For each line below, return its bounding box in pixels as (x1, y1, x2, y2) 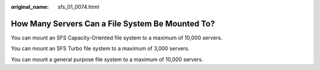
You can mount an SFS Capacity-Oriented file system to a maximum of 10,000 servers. (11, 34, 223, 41)
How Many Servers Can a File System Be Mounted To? (11, 18, 215, 29)
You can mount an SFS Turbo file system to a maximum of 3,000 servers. (11, 45, 190, 52)
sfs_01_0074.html (57, 4, 100, 10)
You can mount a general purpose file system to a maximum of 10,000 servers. (11, 56, 204, 63)
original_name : (11, 4, 49, 10)
